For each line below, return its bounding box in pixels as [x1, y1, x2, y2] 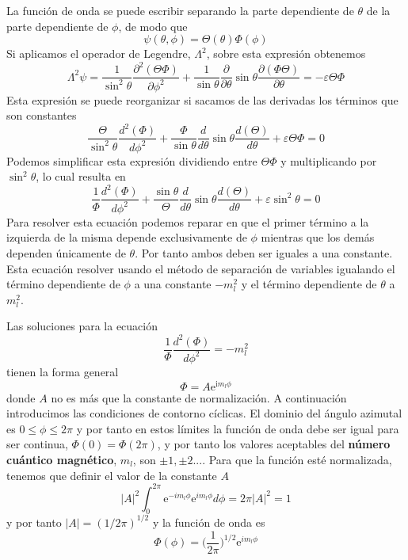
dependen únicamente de [6, 245, 126, 261]
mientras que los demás [261, 229, 375, 246]
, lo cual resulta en [36, 168, 126, 185]
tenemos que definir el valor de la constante [6, 467, 217, 483]
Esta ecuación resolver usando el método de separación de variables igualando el [6, 260, 395, 276]
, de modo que [118, 17, 188, 34]
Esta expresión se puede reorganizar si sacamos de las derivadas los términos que [6, 91, 398, 108]
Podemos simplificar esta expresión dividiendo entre [6, 152, 257, 169]
